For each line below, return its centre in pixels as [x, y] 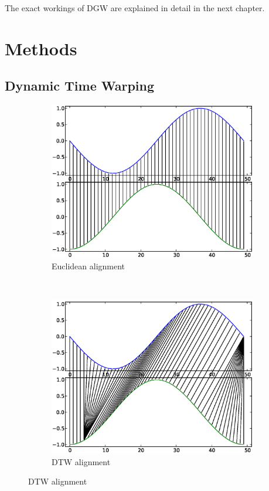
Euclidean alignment [88, 266]
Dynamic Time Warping [80, 86]
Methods [41, 48]
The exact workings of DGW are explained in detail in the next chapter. [135, 8]
